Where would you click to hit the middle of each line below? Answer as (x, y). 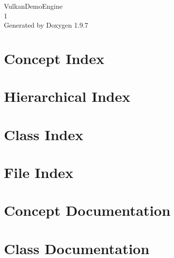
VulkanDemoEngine (33, 6)
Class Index (44, 134)
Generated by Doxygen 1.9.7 (46, 25)
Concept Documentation (87, 210)
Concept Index (54, 58)
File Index (39, 172)
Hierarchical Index (67, 96)
